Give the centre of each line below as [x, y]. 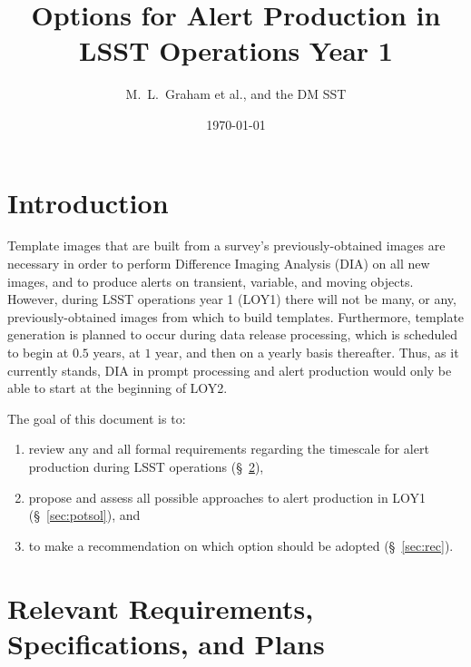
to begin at [38, 352]
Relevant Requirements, [161, 608]
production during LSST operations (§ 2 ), [146, 466]
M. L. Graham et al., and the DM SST [236, 94]
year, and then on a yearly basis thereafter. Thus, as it [307, 352]
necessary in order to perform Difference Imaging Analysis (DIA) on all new [219, 264]
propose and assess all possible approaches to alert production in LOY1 [227, 497]
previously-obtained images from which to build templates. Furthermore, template [236, 316]
